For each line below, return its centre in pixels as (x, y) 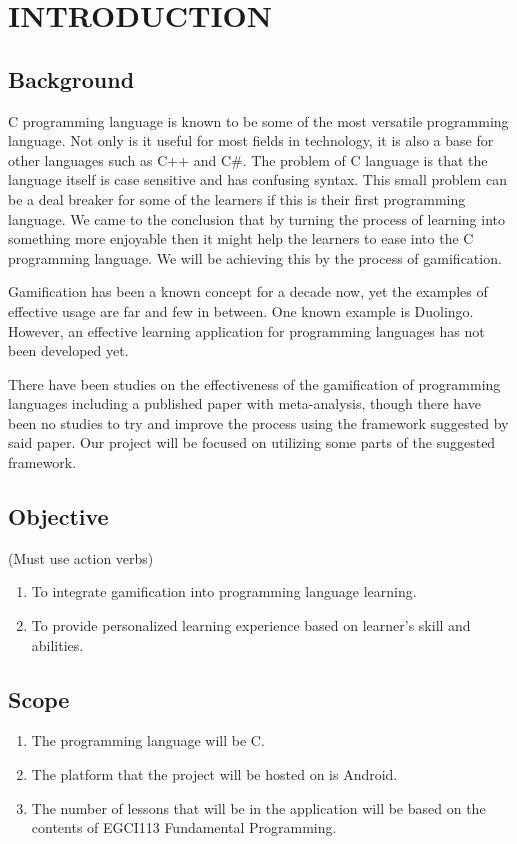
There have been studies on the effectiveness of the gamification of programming (254, 383)
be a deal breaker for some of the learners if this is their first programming (237, 198)
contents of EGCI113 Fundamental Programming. (184, 827)
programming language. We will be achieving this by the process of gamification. (255, 257)
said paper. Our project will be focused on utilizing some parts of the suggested (252, 442)
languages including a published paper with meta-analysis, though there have (244, 403)
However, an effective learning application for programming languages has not (246, 330)
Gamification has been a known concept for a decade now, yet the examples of (248, 291)
